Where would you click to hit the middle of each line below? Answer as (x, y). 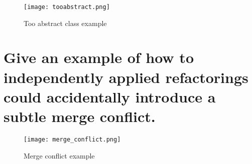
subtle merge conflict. (80, 116)
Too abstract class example (65, 23)
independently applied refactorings (126, 77)
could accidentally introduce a (110, 96)
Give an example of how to (99, 57)
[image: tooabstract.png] (67, 7)
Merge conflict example (59, 155)
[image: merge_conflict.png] (72, 139)
